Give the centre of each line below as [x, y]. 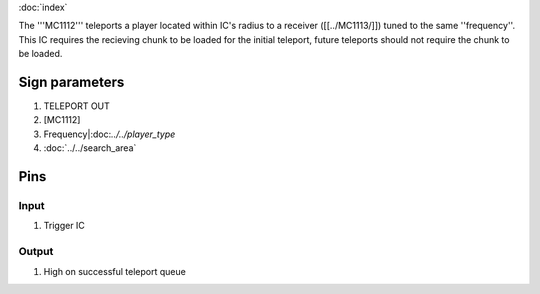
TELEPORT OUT [76, 106]
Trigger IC [64, 226]
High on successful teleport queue [115, 271]
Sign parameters [71, 81]
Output [36, 252]
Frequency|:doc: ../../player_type [109, 134]
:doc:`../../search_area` [90, 148]
